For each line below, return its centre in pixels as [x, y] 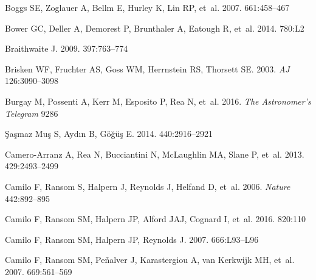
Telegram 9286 [32, 113]
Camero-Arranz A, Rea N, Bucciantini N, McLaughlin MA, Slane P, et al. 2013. [155, 154]
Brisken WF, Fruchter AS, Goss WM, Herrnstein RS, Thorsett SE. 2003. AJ [147, 68]
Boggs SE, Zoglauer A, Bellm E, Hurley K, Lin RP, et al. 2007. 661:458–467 [147, 7]
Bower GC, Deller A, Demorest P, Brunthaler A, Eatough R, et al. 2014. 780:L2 [155, 28]
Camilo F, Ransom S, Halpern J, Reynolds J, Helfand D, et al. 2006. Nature [148, 186]
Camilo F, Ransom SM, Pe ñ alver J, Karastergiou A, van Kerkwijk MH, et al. [150, 260]
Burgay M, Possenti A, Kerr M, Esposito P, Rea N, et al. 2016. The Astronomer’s [158, 101]
